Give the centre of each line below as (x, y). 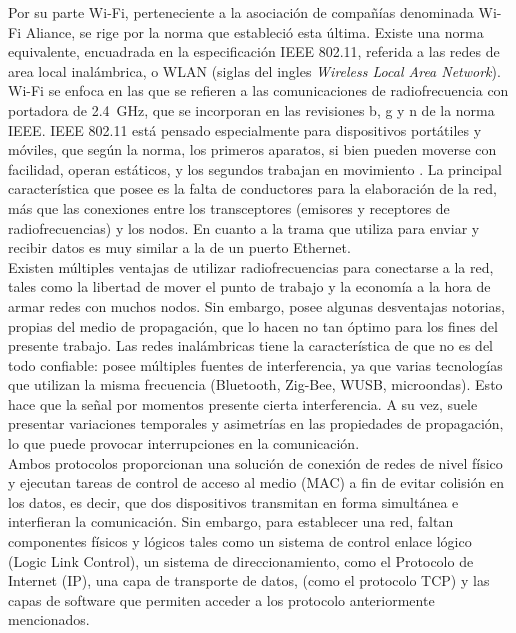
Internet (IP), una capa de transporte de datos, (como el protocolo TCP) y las (249, 580)
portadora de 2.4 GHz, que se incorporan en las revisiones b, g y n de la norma (251, 109)
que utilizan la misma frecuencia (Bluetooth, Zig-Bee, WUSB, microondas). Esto (255, 384)
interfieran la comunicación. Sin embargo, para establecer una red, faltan (231, 521)
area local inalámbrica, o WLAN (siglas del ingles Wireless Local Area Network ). (254, 70)
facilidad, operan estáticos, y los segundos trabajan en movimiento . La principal (255, 168)
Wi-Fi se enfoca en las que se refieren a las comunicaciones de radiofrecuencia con (258, 90)
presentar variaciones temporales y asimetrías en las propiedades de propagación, (256, 423)
